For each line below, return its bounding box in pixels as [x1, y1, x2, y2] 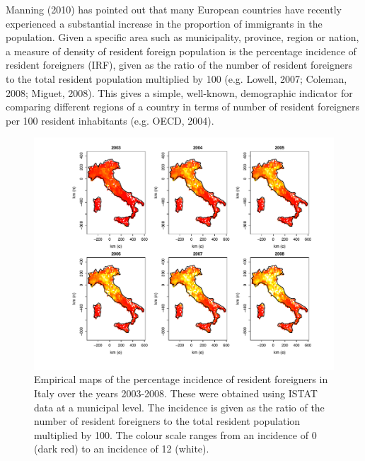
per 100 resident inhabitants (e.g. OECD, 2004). [6, 113, 214, 127]
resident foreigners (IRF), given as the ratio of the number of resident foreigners [6, 57, 352, 72]
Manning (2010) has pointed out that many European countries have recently [6, 2, 342, 16]
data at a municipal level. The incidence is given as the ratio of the [34, 399, 325, 414]
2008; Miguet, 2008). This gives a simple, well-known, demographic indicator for [6, 85, 353, 100]
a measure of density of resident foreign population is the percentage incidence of [6, 43, 357, 58]
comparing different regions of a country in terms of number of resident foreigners [6, 99, 359, 114]
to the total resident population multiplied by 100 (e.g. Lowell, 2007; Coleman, [6, 71, 347, 86]
